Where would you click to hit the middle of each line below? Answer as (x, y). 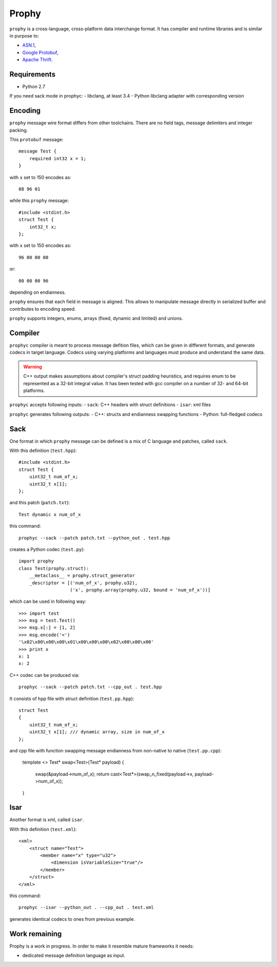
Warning (33, 367)
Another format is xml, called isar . (47, 820)
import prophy (36, 561)
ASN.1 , (29, 45)
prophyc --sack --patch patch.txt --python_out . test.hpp (94, 538)
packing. (19, 130)
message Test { (38, 151)
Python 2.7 (34, 87)
